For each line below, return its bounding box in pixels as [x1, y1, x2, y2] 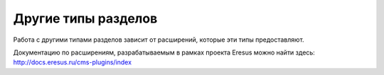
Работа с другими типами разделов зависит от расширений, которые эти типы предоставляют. [13, 35, 305, 44]
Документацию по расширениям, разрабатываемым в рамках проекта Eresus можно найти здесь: [13, 48, 316, 57]
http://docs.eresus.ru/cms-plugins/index [13, 58, 132, 67]
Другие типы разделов [13, 11, 158, 26]
